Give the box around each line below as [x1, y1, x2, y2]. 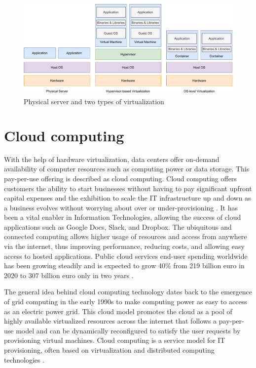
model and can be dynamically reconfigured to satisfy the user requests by [16, 325, 241, 335]
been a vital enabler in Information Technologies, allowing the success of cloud [4, 212, 241, 222]
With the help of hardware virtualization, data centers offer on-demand [4, 154, 219, 164]
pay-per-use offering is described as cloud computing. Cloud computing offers [4, 173, 237, 183]
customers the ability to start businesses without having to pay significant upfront [4, 183, 252, 193]
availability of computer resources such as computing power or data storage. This [4, 164, 250, 174]
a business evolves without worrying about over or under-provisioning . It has [4, 202, 238, 212]
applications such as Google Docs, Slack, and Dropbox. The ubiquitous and [4, 221, 232, 232]
